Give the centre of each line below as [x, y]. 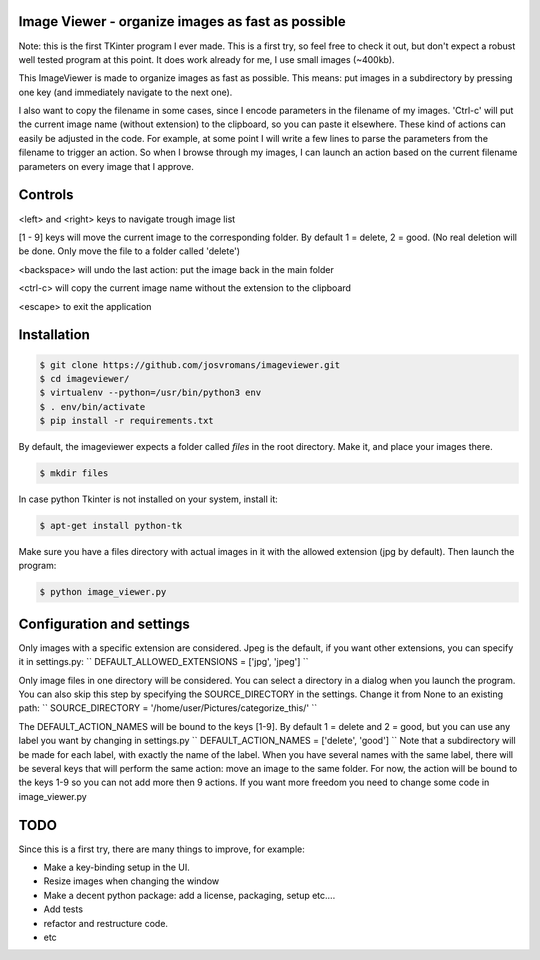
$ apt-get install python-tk [111, 525]
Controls [46, 195]
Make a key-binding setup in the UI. [116, 867]
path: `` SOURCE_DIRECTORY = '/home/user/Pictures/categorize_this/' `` [168, 708]
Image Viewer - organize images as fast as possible [182, 21]
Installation [54, 335]
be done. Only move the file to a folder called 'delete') [129, 251]
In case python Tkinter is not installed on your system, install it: [148, 499]
